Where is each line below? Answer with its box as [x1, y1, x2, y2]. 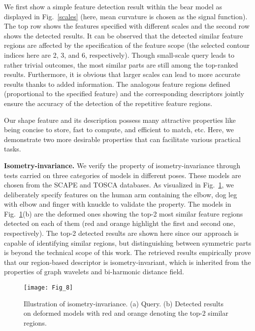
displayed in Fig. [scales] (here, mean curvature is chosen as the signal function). [4, 11, 248, 21]
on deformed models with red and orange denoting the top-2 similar [24, 308, 228, 318]
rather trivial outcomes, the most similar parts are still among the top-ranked [4, 59, 238, 70]
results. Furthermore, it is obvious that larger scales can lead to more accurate [4, 69, 241, 79]
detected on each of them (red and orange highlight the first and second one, [4, 218, 235, 228]
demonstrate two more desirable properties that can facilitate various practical [4, 134, 241, 144]
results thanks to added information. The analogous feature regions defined [4, 78, 230, 89]
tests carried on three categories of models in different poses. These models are [4, 170, 241, 180]
